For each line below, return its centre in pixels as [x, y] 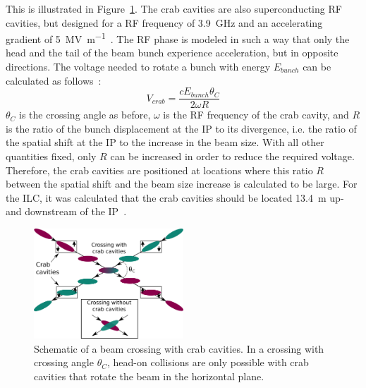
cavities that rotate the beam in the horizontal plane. [149, 376]
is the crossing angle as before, [85, 115]
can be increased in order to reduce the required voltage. [232, 156]
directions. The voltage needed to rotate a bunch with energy [138, 67]
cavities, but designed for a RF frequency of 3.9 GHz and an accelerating [164, 22]
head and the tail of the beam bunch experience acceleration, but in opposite [172, 53]
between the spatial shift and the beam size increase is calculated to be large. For [182, 184]
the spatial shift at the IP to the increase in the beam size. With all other [165, 142]
